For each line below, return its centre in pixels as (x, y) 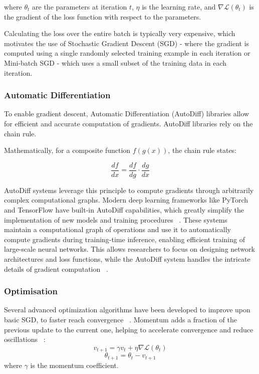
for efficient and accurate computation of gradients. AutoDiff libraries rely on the (128, 123)
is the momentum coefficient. (74, 365)
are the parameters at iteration (80, 7)
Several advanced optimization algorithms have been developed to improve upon (127, 310)
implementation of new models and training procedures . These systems (116, 219)
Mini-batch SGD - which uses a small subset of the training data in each (115, 62)
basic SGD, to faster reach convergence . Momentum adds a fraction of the (120, 319)
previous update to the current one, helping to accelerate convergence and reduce (129, 329)
